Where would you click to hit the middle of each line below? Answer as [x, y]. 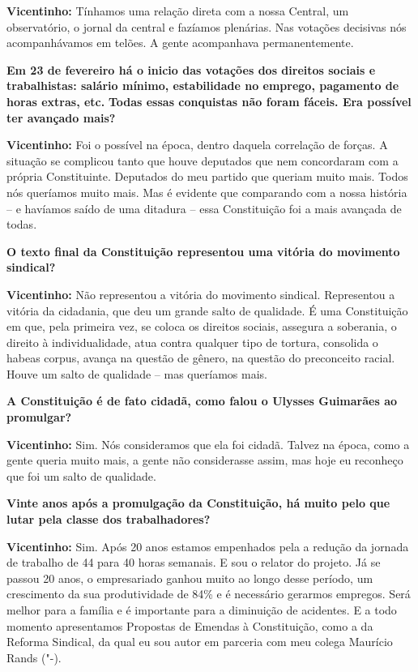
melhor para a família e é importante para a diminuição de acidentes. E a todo [202, 610]
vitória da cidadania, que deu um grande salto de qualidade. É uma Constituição [207, 310]
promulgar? [39, 417]
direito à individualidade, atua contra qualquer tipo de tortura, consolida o [192, 342]
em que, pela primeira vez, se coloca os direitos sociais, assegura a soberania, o [202, 326]
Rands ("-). [34, 657]
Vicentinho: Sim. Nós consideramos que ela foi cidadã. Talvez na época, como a [208, 444]
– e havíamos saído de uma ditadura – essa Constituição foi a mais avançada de [204, 208]
